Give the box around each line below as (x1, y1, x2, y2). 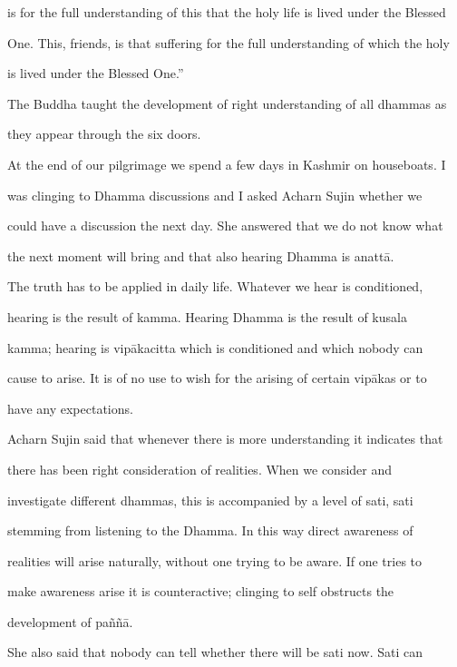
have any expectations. (7, 398, 133, 417)
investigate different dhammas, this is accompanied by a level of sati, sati (7, 490, 413, 509)
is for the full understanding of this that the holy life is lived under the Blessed (7, 3, 446, 21)
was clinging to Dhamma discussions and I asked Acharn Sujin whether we (7, 185, 423, 204)
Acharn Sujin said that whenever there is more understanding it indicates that (7, 429, 443, 448)
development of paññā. (7, 612, 133, 631)
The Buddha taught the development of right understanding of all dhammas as (7, 93, 447, 113)
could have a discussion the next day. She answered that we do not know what (7, 216, 443, 235)
